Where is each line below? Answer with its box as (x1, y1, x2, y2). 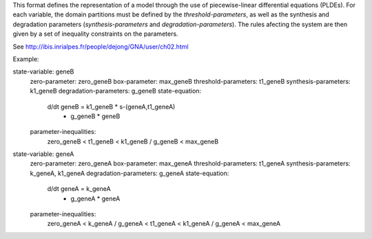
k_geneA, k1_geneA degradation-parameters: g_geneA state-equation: (30, 169, 229, 177)
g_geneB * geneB (70, 112, 121, 120)
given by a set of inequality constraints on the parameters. (12, 30, 178, 38)
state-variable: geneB (12, 67, 74, 76)
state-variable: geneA (12, 150, 74, 158)
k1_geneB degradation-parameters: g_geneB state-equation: (30, 87, 202, 95)
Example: (12, 55, 39, 63)
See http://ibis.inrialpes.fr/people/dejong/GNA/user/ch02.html (12, 42, 189, 51)
